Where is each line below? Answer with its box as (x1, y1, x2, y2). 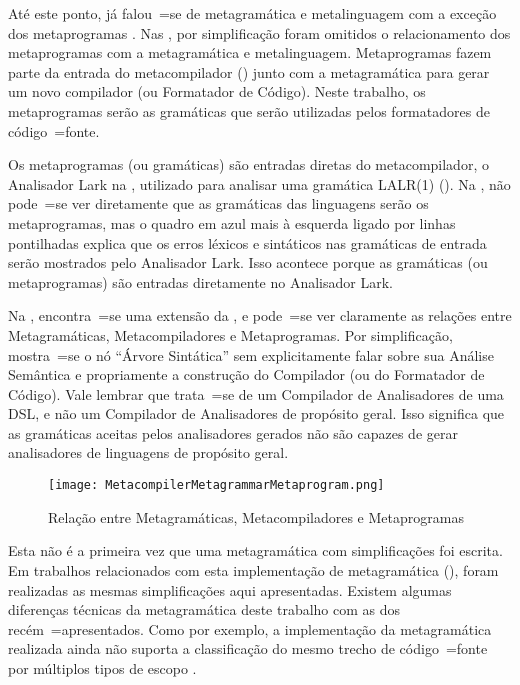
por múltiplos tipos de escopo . (8, 657, 197, 678)
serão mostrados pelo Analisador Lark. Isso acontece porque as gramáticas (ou (8, 252, 488, 273)
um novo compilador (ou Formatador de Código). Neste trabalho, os (8, 81, 426, 102)
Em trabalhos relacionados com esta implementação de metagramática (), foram (8, 559, 499, 580)
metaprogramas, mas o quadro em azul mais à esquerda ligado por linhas (8, 212, 456, 233)
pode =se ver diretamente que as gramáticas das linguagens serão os (8, 193, 429, 214)
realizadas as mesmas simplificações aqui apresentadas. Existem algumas (8, 579, 452, 600)
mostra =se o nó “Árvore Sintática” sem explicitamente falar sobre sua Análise (8, 344, 494, 365)
